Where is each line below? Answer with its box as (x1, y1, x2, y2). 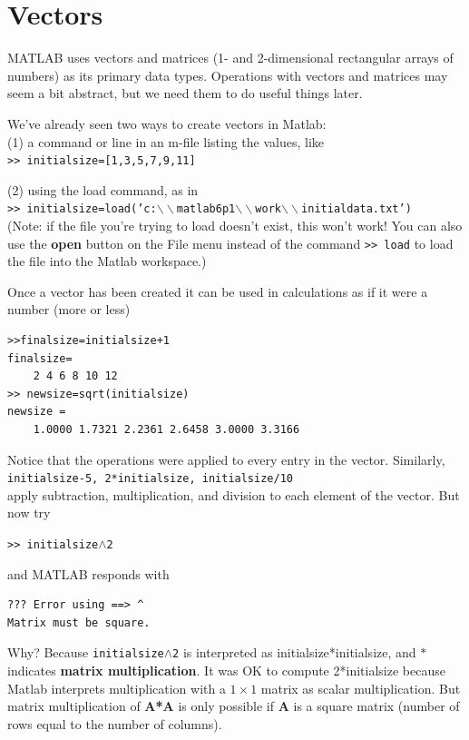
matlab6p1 (176, 202, 236, 216)
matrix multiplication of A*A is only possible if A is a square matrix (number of (7, 696, 460, 715)
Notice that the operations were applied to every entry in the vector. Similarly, (7, 449, 445, 469)
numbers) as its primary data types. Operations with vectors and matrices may (7, 65, 448, 84)
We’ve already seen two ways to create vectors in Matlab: (7, 113, 327, 133)
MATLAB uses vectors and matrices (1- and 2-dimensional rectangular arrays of (7, 48, 454, 67)
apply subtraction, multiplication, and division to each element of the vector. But (7, 485, 460, 504)
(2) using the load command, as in (7, 180, 199, 199)
